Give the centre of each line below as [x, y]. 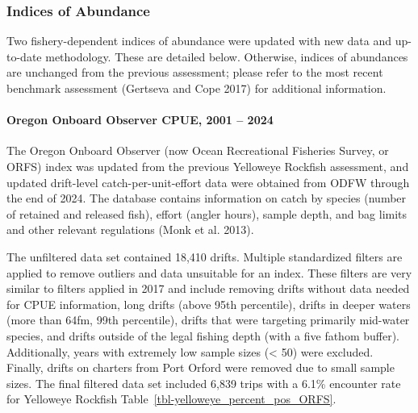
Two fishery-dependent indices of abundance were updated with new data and [199, 41]
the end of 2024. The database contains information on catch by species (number [207, 198]
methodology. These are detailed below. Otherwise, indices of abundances [227, 56]
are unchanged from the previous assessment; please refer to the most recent [195, 72]
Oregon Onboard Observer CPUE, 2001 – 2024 [140, 120]
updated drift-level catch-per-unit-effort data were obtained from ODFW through [208, 182]
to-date [24, 56]
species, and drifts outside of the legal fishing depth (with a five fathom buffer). [203, 335]
